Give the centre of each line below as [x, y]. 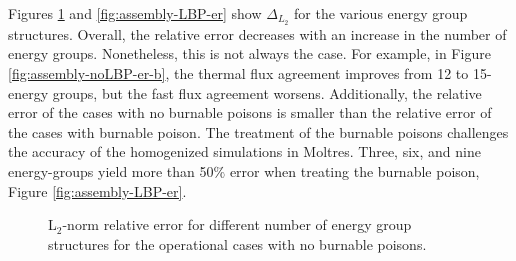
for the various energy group [381, 13]
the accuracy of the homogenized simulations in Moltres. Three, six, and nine [244, 151]
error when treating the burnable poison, [354, 171]
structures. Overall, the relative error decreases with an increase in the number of [257, 33]
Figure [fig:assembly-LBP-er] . [97, 190]
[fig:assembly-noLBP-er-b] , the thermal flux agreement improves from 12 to [238, 73]
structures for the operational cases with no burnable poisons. [237, 243]
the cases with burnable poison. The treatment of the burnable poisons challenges [258, 131]
